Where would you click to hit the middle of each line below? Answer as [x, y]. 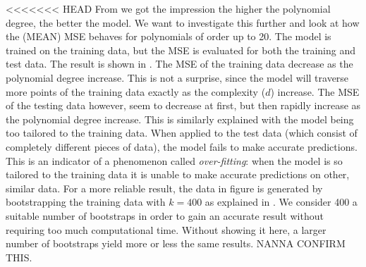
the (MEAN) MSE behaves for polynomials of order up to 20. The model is [169, 36]
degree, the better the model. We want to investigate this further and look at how [183, 22]
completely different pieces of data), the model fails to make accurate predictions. [182, 146]
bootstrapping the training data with [86, 202]
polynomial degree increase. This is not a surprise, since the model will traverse [177, 77]
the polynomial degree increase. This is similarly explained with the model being [180, 119]
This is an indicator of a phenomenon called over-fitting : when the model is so [174, 160]
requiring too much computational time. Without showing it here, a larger [166, 229]
